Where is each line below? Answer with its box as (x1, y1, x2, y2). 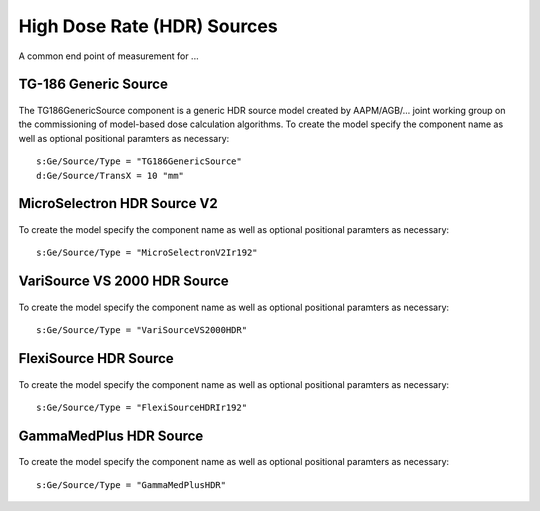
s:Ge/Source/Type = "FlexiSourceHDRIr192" (36, 401, 248, 413)
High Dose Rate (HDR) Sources (18, 15, 279, 37)
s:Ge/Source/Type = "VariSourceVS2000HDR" (36, 325, 248, 336)
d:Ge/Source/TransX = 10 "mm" (36, 170, 185, 181)
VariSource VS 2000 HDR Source (18, 273, 229, 290)
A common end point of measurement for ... (18, 50, 199, 62)
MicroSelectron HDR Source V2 (18, 195, 219, 212)
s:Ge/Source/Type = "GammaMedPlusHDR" (36, 479, 227, 490)
